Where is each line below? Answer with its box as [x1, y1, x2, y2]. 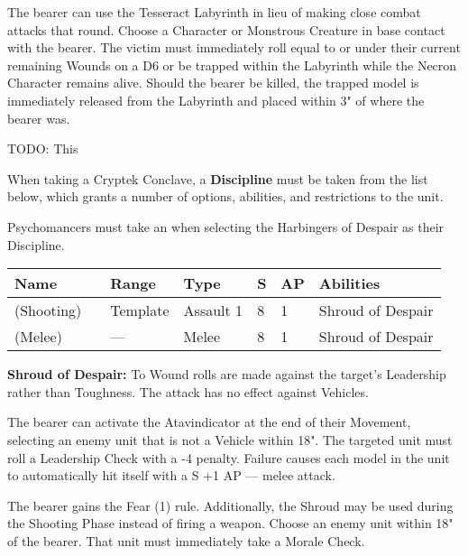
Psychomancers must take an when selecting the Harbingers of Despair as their [7, 217, 445, 236]
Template [110, 300, 170, 321]
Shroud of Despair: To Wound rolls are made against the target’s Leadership [7, 365, 446, 384]
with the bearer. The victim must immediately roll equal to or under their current [7, 38, 461, 57]
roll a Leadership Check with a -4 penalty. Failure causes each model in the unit [7, 448, 450, 467]
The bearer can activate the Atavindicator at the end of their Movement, [7, 412, 411, 431]
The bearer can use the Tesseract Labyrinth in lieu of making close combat [7, 3, 421, 21]
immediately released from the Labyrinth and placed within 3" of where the [7, 90, 425, 109]
